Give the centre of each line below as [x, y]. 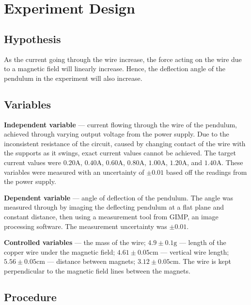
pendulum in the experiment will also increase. [73, 78]
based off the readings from [206, 172]
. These [232, 162]
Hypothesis [32, 38]
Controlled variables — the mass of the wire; [75, 242]
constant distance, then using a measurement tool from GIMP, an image [111, 216]
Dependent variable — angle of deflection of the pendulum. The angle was [119, 197]
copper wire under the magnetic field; [60, 252]
